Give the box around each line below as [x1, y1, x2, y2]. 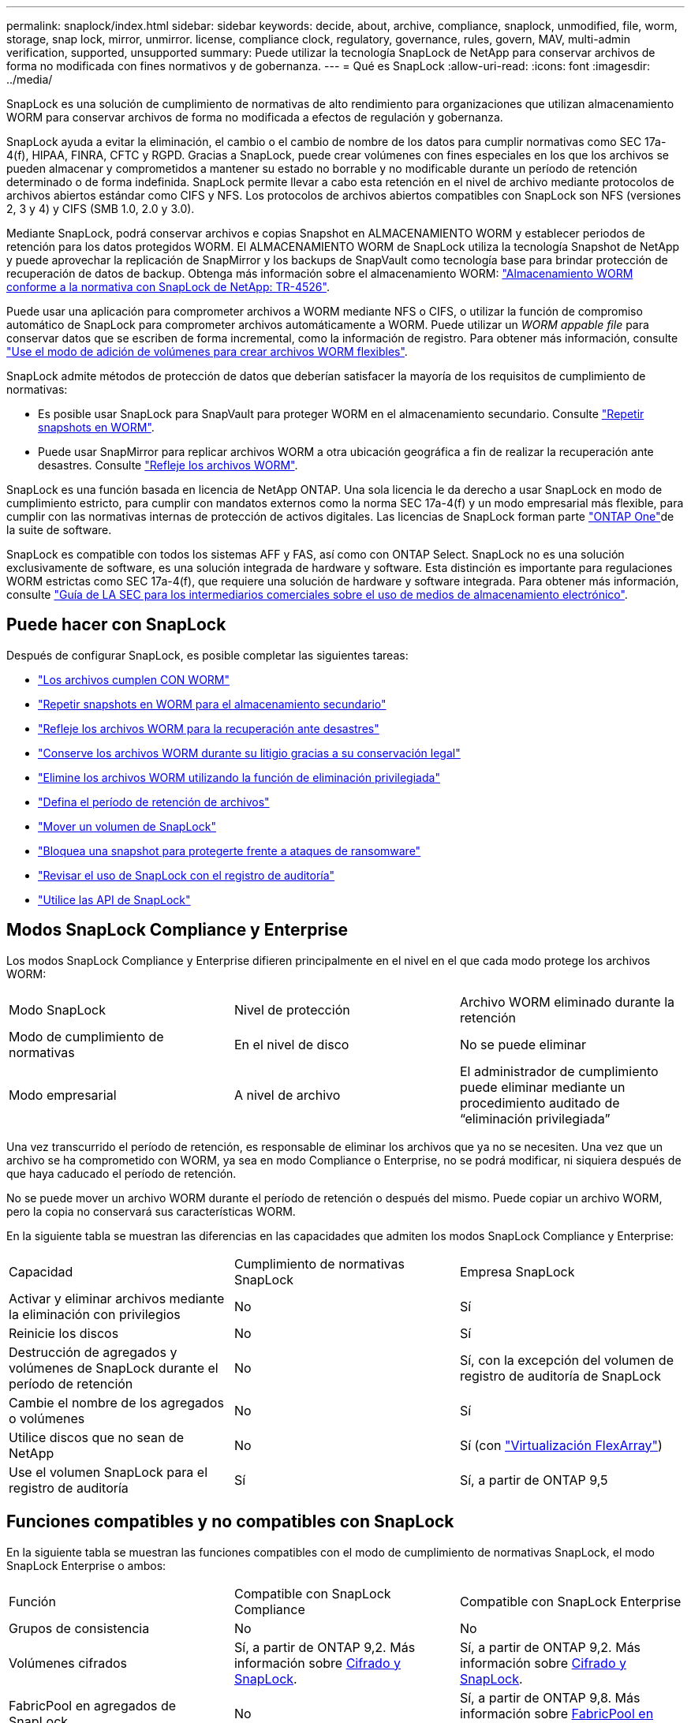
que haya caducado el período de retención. [6, 1166, 237, 1180]
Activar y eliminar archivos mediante [9, 1290, 225, 1306]
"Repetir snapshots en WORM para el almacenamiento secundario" [38, 697, 387, 711]
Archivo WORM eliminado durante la [459, 993, 675, 1010]
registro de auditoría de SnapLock [459, 1367, 661, 1384]
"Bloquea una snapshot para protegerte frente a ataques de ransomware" [38, 843, 421, 858]
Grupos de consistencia [9, 1620, 150, 1636]
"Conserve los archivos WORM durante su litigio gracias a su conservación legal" [38, 746, 461, 760]
